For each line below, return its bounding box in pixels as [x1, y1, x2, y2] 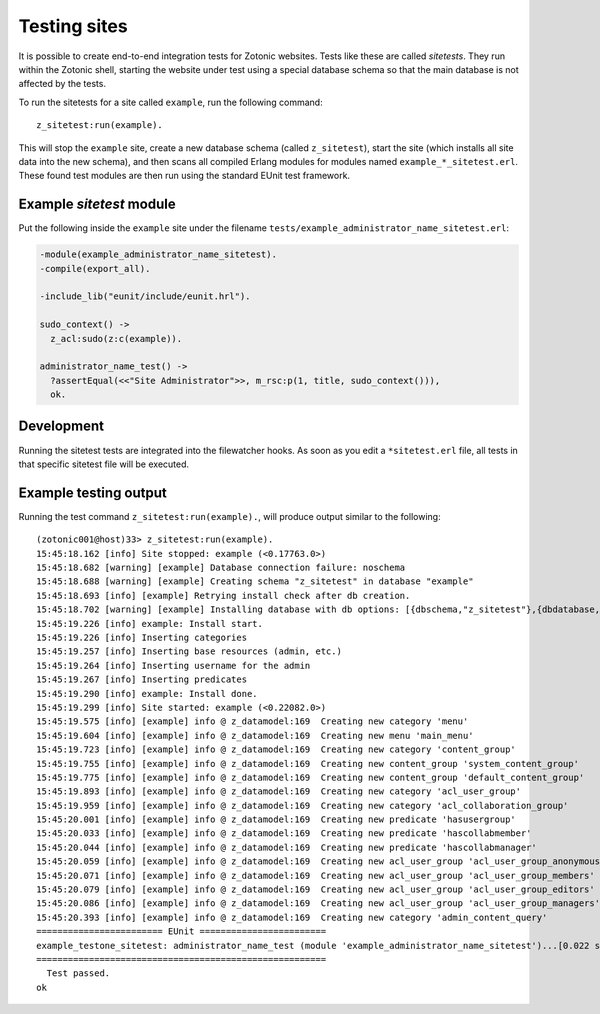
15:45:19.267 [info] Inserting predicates [36, 674, 248, 685]
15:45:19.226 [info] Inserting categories [36, 632, 248, 643]
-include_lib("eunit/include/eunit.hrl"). [39, 291, 251, 302]
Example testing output [18, 484, 167, 501]
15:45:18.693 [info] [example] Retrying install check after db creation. [36, 590, 411, 601]
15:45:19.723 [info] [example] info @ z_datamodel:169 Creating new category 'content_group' [36, 744, 517, 755]
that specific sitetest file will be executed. [18, 458, 190, 470]
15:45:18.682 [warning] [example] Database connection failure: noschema [36, 562, 406, 574]
